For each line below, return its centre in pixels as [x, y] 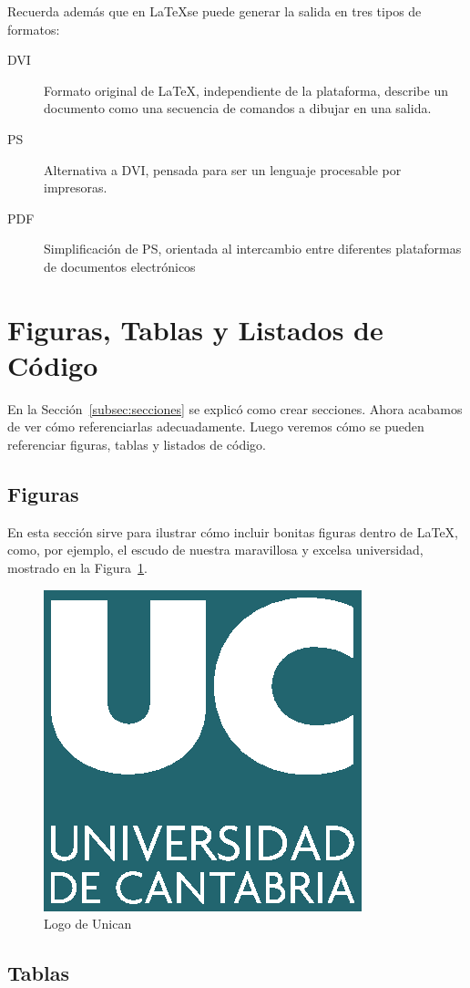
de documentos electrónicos [120, 266]
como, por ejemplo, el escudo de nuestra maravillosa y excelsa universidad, [215, 550]
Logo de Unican [88, 924]
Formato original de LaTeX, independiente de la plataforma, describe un [246, 90]
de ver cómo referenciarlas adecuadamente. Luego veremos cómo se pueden [216, 426]
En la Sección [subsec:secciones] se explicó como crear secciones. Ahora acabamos [235, 408]
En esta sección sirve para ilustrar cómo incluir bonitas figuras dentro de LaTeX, [233, 531]
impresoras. [76, 187]
